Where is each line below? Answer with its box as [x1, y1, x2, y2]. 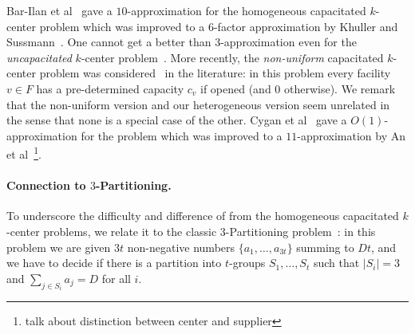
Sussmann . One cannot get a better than [6, 33, 211, 50]
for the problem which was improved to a [81, 127, 283, 143]
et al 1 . [6, 143, 41, 162]
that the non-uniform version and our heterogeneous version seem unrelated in [6, 96, 390, 112]
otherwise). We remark [284, 80, 396, 96]
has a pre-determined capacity [36, 80, 184, 96]
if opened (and [200, 80, 271, 96]
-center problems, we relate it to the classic [6, 222, 217, 239]
